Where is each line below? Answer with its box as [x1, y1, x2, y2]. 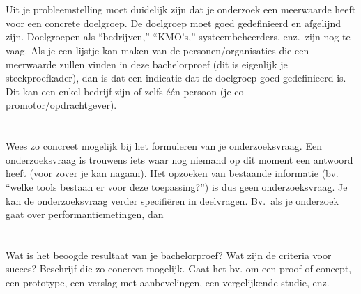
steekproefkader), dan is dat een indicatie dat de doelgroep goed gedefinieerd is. [6, 70, 346, 85]
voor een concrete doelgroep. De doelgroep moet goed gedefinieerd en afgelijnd [6, 15, 341, 30]
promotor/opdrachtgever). [6, 98, 117, 112]
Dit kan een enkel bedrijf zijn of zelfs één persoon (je [6, 84, 231, 98]
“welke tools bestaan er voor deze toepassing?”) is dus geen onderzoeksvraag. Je [6, 179, 348, 194]
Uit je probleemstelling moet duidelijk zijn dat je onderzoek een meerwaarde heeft [6, 2, 356, 17]
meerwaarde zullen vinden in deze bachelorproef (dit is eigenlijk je [6, 56, 288, 71]
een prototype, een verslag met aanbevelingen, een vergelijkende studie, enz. [6, 275, 330, 290]
